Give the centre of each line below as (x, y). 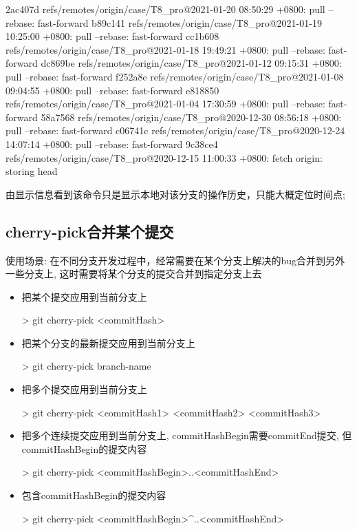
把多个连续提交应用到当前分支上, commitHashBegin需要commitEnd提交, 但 (187, 435)
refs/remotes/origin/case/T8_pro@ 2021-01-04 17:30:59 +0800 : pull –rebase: (165, 104)
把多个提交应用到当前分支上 (84, 389)
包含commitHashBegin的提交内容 (94, 495)
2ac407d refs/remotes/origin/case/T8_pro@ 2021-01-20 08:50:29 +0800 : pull (165, 9)
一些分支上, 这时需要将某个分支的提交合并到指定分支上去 (134, 274)
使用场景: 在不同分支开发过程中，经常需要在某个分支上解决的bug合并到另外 (175, 260)
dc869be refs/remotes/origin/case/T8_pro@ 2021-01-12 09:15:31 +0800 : (191, 63)
